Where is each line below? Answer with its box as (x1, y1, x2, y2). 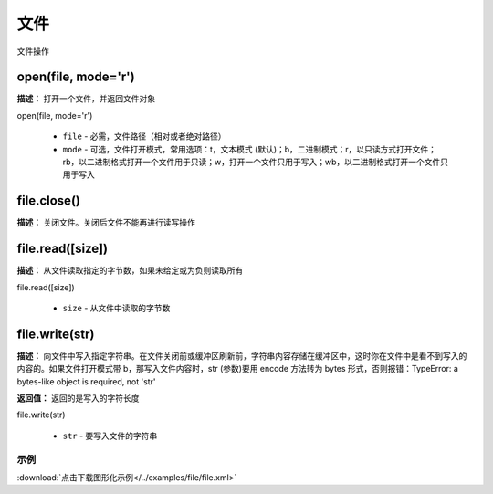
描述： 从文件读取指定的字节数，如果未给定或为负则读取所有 (16, 265, 244, 276)
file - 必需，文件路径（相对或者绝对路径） (62, 131, 227, 142)
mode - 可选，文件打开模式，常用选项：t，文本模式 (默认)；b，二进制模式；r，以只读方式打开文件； (62, 143, 437, 154)
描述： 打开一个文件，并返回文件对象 (16, 93, 155, 104)
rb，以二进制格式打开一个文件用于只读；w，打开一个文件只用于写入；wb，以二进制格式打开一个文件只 (62, 156, 449, 168)
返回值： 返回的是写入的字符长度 (16, 393, 140, 404)
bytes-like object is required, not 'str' (16, 375, 156, 387)
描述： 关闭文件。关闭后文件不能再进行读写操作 (16, 217, 195, 228)
